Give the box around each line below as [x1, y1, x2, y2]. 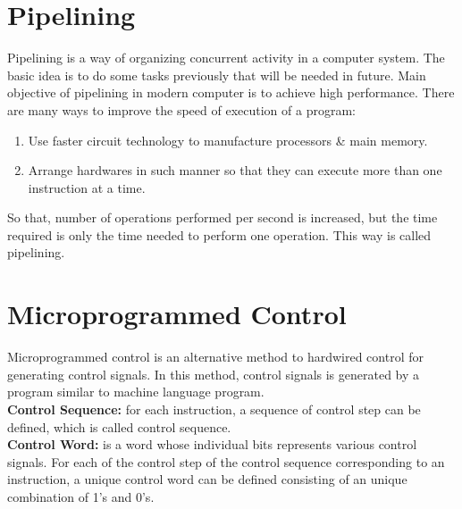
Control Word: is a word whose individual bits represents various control [7, 435, 417, 454]
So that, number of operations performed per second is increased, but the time [7, 208, 438, 227]
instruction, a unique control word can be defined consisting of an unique [7, 470, 407, 488]
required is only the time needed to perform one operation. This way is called [7, 225, 432, 244]
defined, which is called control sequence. [7, 417, 231, 436]
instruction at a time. [28, 178, 146, 196]
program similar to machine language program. [7, 382, 265, 401]
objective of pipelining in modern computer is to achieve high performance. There [7, 83, 455, 102]
